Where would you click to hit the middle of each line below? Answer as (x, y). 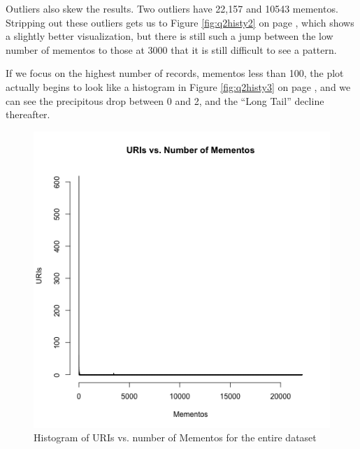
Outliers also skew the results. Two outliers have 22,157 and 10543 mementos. (172, 8)
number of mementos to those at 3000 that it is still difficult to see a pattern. (171, 49)
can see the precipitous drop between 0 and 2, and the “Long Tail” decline (165, 100)
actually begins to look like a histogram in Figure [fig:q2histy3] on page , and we (178, 86)
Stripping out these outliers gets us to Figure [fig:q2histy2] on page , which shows (180, 22)
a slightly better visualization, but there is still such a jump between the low (170, 36)
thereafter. (28, 114)
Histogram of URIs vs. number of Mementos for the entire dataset (175, 437)
